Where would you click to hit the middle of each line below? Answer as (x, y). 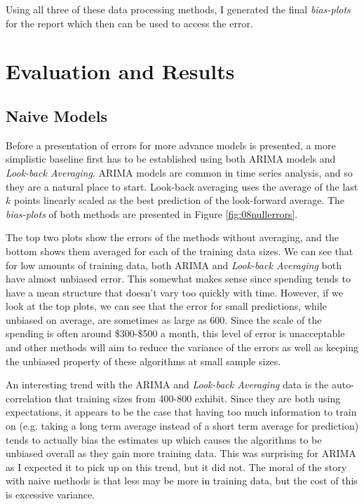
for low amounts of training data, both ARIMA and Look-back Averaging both (174, 265)
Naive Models (56, 115)
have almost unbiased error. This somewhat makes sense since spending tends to (178, 279)
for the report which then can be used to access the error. (129, 23)
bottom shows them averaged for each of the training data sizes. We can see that (180, 251)
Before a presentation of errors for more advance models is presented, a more (171, 145)
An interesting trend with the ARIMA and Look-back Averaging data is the (167, 384)
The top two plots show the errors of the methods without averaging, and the (172, 237)
